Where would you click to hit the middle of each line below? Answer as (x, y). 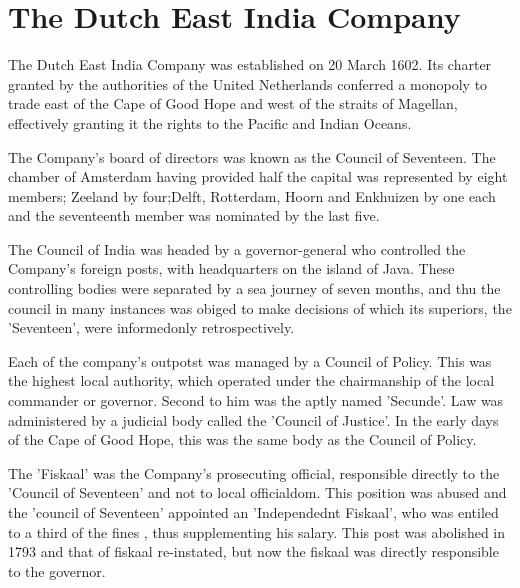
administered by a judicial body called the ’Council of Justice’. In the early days (253, 419)
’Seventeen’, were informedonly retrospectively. (151, 327)
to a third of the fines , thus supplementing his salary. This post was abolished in (257, 531)
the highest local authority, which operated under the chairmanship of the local (251, 380)
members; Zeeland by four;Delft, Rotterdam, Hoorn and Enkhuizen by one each (252, 195)
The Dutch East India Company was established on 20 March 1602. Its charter (250, 64)
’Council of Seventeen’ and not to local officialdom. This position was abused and (257, 492)
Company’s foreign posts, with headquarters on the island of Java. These (231, 268)
